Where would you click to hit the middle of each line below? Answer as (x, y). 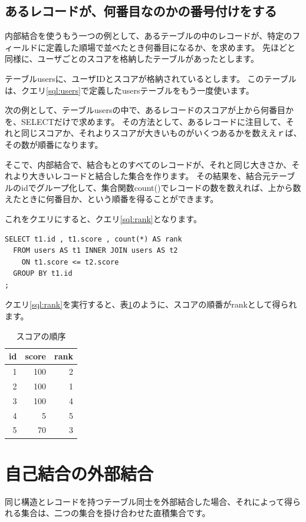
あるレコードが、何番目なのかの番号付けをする (141, 11)
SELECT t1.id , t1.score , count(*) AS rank (93, 239)
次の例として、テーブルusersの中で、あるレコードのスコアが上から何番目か (149, 110)
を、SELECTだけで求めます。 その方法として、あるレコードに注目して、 (145, 121)
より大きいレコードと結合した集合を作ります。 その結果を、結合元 (142, 176)
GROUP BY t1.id (43, 274)
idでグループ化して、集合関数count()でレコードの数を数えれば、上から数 (161, 187)
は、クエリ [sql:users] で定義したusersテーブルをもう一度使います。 (129, 90)
